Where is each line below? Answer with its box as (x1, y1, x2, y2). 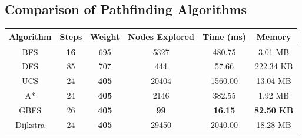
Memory (256, 30, 291, 42)
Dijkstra (15, 118, 45, 130)
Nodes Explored (128, 30, 194, 42)
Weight (90, 30, 120, 42)
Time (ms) (202, 30, 247, 42)
